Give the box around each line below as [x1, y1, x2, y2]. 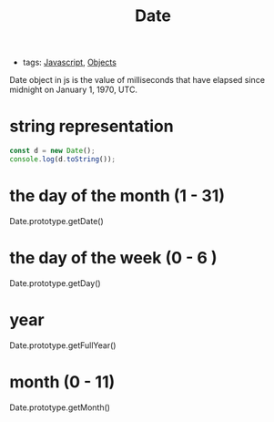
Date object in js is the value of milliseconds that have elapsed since [9, 75, 266, 86]
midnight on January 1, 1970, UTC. [9, 84, 138, 96]
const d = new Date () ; [9, 147, 96, 156]
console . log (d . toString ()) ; [9, 155, 117, 164]
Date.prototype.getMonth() [9, 402, 111, 413]
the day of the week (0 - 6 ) [9, 248, 218, 268]
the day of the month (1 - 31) [9, 186, 226, 206]
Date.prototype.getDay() [9, 277, 102, 288]
